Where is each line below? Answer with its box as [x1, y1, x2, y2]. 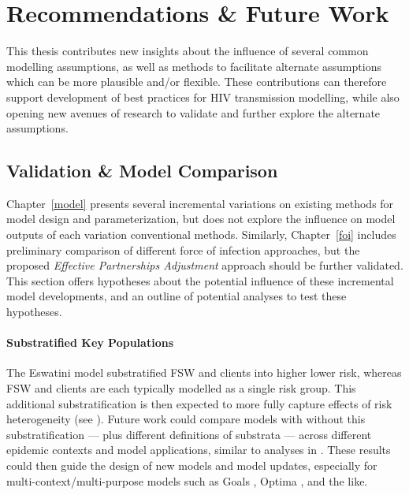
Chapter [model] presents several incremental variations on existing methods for [6, 195, 394, 211]
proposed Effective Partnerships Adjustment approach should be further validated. [6, 257, 403, 274]
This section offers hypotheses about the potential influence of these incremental [6, 272, 394, 288]
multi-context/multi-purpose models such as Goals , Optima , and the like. [6, 472, 368, 489]
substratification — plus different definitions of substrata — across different [6, 426, 372, 442]
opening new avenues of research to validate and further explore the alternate [6, 104, 381, 121]
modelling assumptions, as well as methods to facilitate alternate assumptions [6, 58, 381, 74]
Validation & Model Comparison [6, 158, 278, 183]
